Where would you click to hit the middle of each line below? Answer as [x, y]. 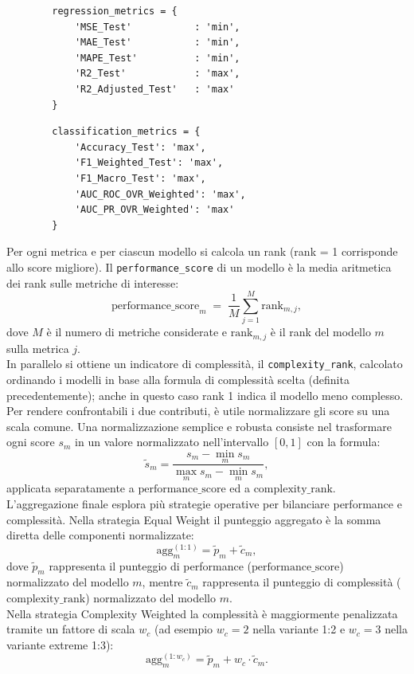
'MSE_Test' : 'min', [157, 27]
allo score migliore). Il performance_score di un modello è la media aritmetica [199, 266]
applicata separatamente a [70, 488]
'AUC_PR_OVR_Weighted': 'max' [154, 210]
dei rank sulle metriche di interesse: [93, 282]
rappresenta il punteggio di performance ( [150, 565]
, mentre [162, 582]
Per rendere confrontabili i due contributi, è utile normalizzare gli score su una [198, 411]
